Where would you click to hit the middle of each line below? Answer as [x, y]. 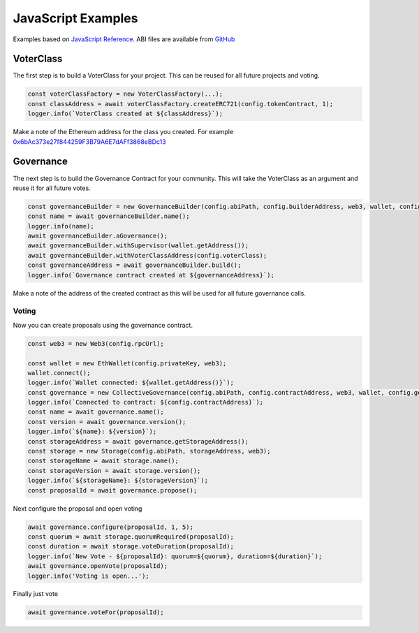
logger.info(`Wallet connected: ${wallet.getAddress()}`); [131, 383]
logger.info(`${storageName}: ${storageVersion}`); [118, 481]
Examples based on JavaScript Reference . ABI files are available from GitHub [124, 39]
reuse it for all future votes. [52, 188]
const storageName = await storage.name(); [103, 461]
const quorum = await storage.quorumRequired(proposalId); [131, 537]
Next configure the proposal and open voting [78, 508]
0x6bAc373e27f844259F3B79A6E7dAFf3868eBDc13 [90, 141]
